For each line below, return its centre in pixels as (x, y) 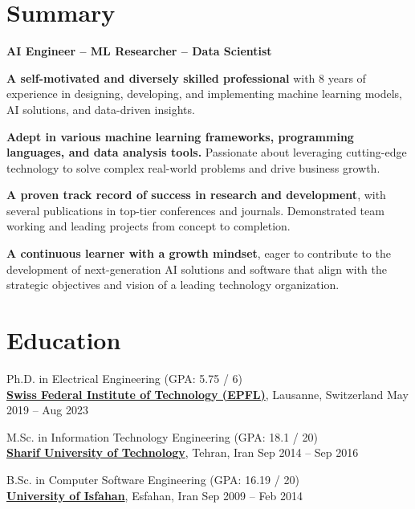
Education (64, 340)
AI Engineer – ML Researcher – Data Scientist (139, 51)
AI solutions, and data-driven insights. (101, 109)
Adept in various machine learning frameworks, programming (180, 136)
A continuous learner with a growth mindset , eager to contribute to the (199, 253)
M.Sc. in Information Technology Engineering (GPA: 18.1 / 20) (162, 436)
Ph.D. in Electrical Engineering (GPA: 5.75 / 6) (125, 378)
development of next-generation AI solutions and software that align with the (197, 269)
